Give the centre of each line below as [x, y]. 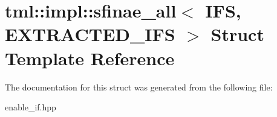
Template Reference [90, 58]
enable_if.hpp [31, 107]
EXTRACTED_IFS [90, 34]
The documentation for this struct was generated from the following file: [139, 87]
